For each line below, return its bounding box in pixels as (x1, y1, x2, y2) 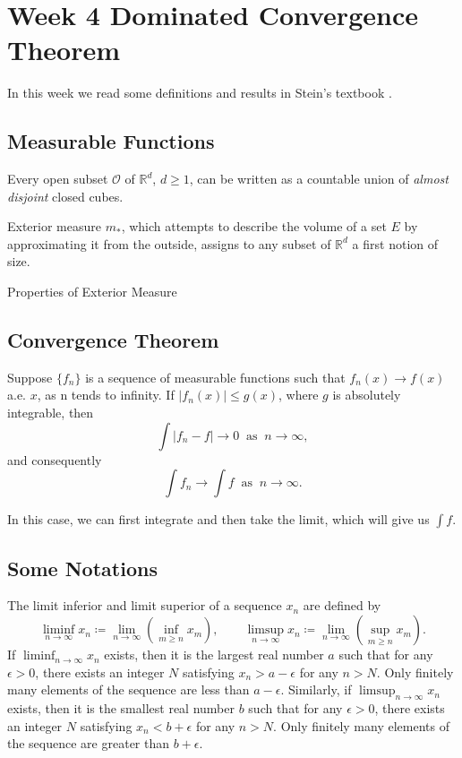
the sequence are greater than (7, 734, 170, 753)
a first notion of (352, 234, 439, 253)
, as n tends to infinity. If (37, 385, 175, 404)
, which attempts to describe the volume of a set (121, 217, 387, 236)
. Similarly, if (280, 680, 352, 699)
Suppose (7, 367, 53, 386)
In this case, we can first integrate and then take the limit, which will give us (7, 510, 430, 529)
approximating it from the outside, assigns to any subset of (7, 234, 331, 253)
